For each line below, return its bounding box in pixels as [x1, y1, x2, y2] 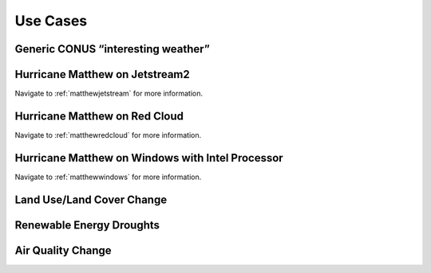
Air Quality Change [14, 244, 112, 257]
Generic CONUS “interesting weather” [14, 42, 211, 56]
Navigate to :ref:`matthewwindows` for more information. [14, 172, 202, 181]
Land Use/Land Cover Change [14, 193, 168, 206]
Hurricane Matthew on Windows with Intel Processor [14, 151, 283, 165]
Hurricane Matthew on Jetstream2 [14, 68, 191, 81]
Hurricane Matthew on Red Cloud [14, 109, 184, 123]
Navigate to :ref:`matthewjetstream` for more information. [14, 88, 204, 99]
